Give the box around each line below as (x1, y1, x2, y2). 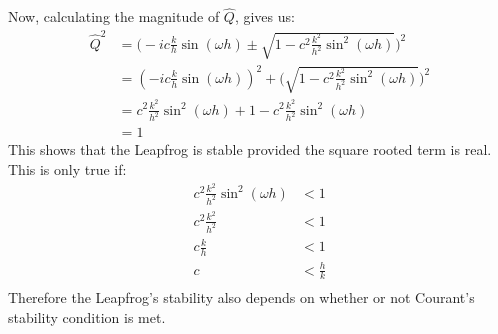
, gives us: (234, 6, 295, 27)
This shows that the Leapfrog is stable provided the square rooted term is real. (8, 139, 492, 160)
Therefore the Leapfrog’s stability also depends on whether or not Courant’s (8, 287, 475, 308)
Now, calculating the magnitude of (8, 6, 220, 27)
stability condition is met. (8, 307, 166, 328)
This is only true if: (8, 159, 127, 180)
